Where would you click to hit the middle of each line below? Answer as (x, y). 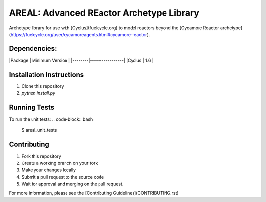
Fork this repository (41, 156)
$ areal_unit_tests (39, 130)
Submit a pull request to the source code (63, 177)
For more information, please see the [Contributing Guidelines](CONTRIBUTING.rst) (94, 193)
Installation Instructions (47, 74)
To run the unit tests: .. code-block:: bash (51, 119)
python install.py (38, 93)
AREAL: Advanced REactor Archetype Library (104, 13)
